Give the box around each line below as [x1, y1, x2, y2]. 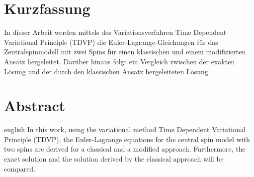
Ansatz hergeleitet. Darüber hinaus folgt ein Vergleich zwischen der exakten [4, 56, 235, 66]
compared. [4, 163, 36, 174]
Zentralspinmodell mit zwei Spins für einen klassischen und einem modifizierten [4, 46, 246, 57]
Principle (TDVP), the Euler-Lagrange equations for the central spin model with [4, 134, 250, 144]
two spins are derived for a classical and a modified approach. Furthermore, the [4, 144, 246, 154]
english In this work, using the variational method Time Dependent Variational [4, 124, 246, 135]
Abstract [4, 95, 66, 116]
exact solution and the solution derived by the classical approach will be [4, 154, 224, 164]
